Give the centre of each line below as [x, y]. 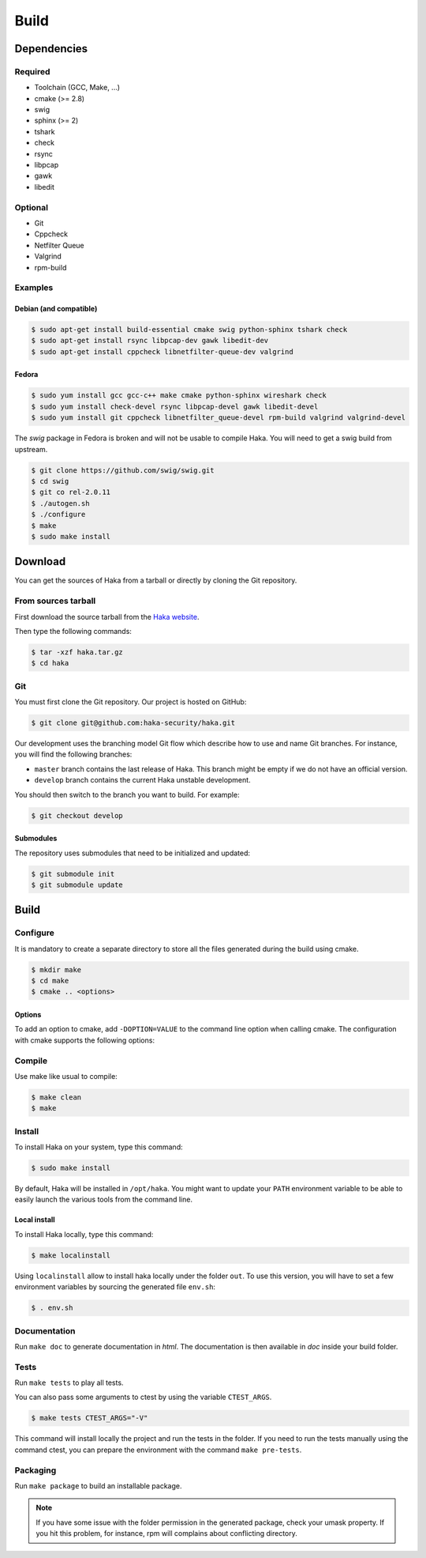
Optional [32, 207]
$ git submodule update [77, 885]
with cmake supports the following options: [85, 1040]
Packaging [35, 1470]
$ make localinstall [71, 1255]
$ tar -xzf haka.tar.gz [77, 652]
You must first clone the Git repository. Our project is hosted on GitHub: [131, 702]
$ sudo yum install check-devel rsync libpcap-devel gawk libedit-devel [175, 406]
